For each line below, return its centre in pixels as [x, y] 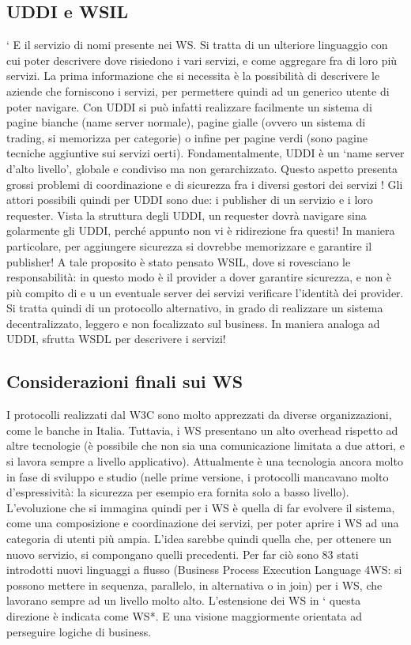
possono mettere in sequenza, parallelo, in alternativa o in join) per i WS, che [194, 585]
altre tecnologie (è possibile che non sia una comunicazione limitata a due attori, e [205, 445]
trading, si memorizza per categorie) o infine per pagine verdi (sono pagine [187, 137]
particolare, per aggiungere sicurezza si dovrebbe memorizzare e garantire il [189, 245]
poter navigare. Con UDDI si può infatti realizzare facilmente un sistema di [189, 106]
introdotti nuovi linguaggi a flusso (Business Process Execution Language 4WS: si [204, 570]
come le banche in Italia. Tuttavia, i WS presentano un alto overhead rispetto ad [202, 430]
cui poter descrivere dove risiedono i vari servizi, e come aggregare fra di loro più [202, 60]
